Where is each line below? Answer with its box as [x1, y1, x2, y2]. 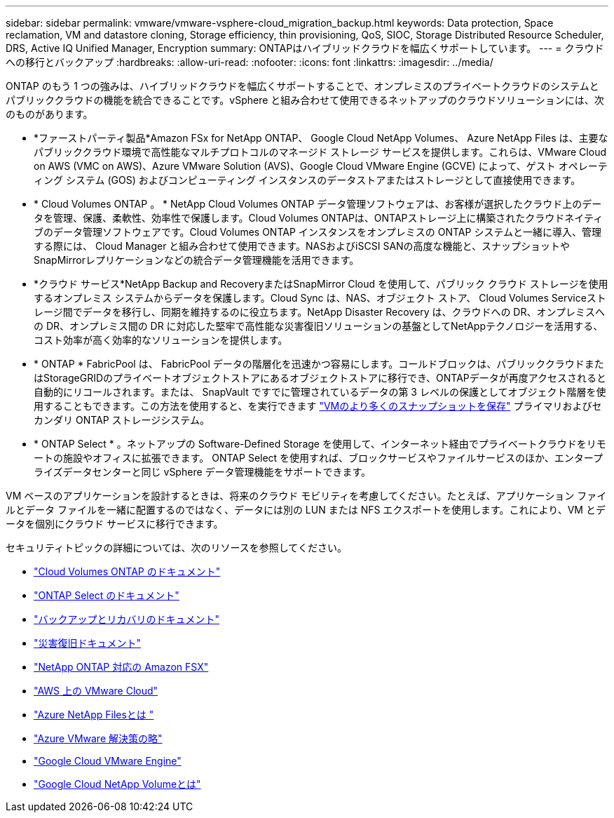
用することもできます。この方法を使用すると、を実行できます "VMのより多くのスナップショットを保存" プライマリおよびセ [34, 400, 602, 412]
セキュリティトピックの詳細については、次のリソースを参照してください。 [6, 542, 347, 554]
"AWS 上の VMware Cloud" [34, 685, 158, 697]
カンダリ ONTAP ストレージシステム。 [34, 414, 210, 426]
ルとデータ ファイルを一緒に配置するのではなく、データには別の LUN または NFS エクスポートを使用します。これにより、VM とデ [6, 504, 606, 516]
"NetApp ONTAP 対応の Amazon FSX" [34, 661, 209, 673]
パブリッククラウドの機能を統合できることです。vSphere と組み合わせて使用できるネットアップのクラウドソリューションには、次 [6, 94, 604, 106]
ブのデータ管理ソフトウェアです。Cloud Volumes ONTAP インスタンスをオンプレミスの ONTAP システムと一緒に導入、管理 [34, 226, 601, 238]
